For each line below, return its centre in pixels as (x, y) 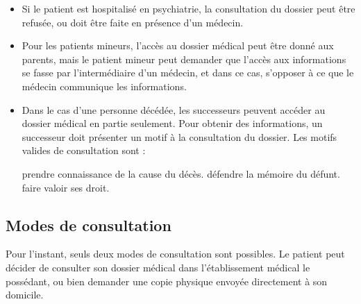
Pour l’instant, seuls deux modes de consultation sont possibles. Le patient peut (175, 254)
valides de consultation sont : (84, 150)
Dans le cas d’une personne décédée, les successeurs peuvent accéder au (174, 109)
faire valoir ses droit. (66, 187)
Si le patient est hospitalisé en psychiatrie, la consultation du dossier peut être (188, 8)
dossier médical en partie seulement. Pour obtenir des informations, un (172, 123)
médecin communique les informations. (104, 86)
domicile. (25, 295)
